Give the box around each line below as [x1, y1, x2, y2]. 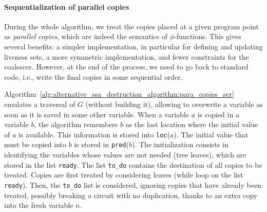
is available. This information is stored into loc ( [18, 129, 170, 139]
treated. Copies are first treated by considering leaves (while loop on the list [4, 169, 243, 180]
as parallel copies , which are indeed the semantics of [4, 31, 168, 42]
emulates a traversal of [4, 98, 75, 109]
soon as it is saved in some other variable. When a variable [4, 109, 189, 119]
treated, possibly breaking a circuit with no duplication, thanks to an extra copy [4, 189, 258, 200]
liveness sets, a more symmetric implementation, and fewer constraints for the [4, 51, 249, 62]
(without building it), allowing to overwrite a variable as [85, 98, 263, 109]
